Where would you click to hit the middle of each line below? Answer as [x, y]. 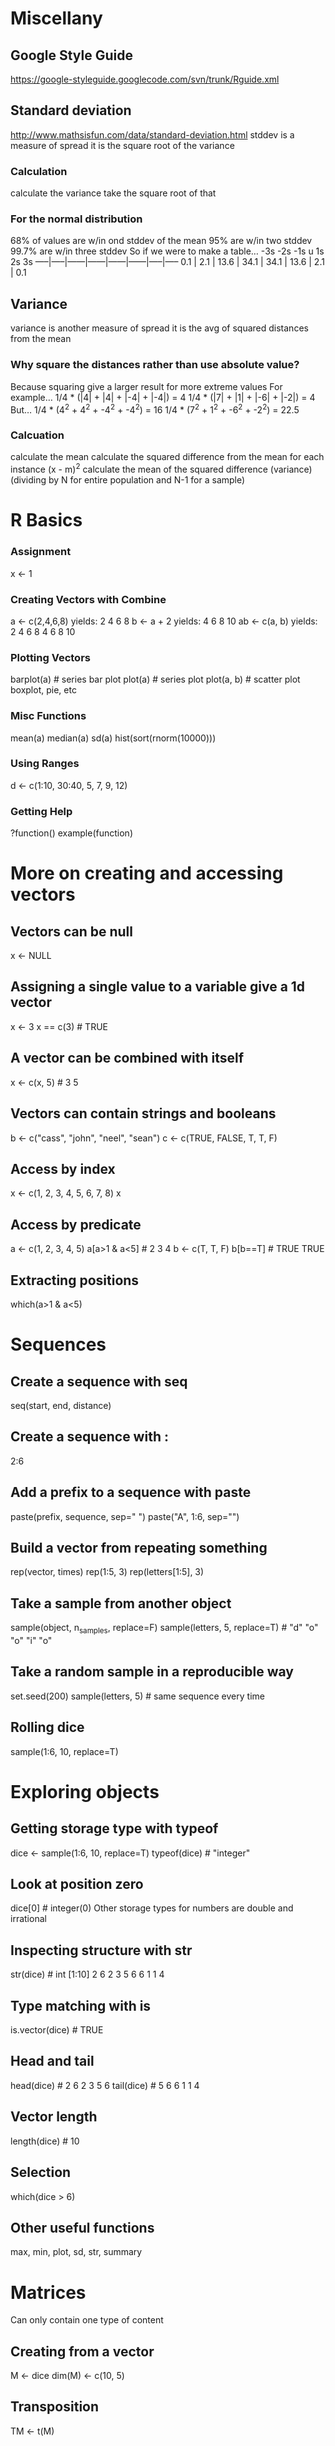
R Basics [46, 520]
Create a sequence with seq [99, 1381]
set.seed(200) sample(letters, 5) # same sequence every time [137, 1696]
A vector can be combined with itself [127, 1058]
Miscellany [56, 18]
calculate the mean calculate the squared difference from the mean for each [167, 457]
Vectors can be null [71, 931]
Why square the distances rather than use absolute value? [155, 365]
